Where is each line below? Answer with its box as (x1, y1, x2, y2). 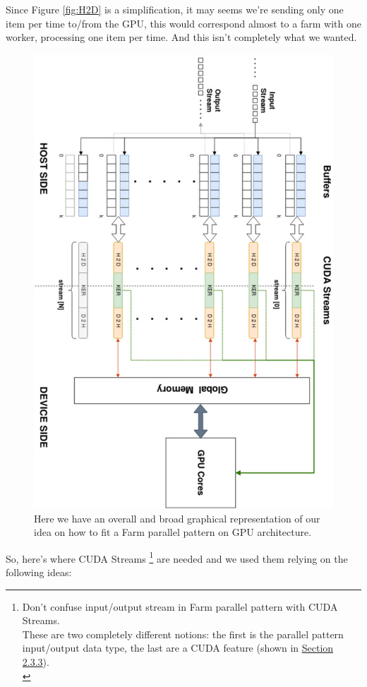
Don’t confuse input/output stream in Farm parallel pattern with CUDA (22, 599, 338, 614)
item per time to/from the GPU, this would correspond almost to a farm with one (6, 16, 361, 30)
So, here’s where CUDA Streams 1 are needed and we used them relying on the (6, 549, 348, 566)
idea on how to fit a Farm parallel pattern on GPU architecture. (34, 525, 312, 539)
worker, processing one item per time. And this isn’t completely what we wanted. (6, 30, 357, 44)
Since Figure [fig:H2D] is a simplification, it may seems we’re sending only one (6, 2, 344, 16)
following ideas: (6, 565, 72, 580)
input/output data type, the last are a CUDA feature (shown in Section (22, 640, 334, 655)
